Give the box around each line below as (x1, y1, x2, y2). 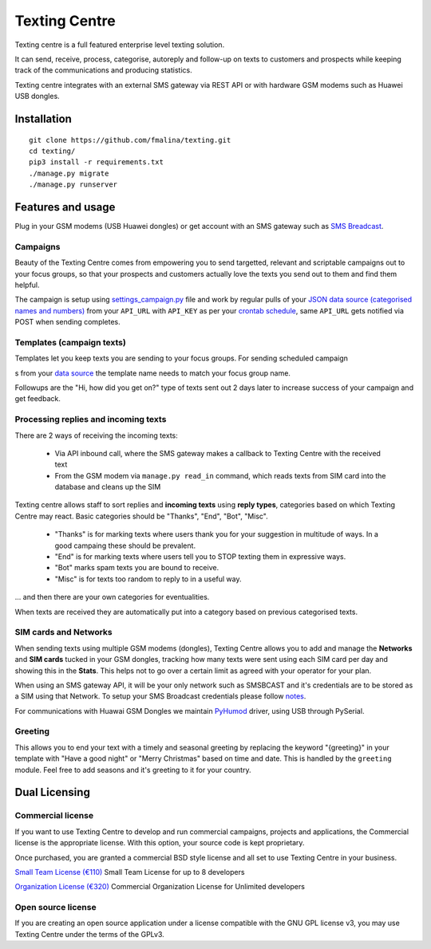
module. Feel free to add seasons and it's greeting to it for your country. (14, 765, 251, 774)
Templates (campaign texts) (14, 337, 127, 348)
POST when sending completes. (14, 317, 121, 327)
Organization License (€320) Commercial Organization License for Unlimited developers (14, 882, 305, 892)
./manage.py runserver (29, 180, 118, 189)
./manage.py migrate (29, 168, 109, 178)
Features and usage (14, 200, 116, 214)
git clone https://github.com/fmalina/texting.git (29, 136, 231, 144)
